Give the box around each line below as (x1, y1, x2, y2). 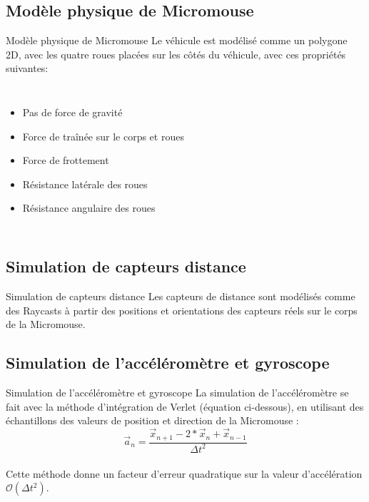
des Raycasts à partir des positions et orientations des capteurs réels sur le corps (6, 302, 358, 317)
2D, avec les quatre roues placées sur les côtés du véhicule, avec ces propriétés (6, 46, 346, 61)
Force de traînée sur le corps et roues (22, 128, 184, 143)
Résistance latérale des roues (22, 176, 148, 191)
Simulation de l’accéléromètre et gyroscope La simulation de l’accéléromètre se (6, 385, 349, 400)
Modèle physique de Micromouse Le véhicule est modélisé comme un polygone (6, 33, 348, 48)
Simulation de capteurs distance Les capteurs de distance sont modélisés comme (6, 289, 355, 304)
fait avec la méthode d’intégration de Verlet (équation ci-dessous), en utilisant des (6, 399, 364, 414)
